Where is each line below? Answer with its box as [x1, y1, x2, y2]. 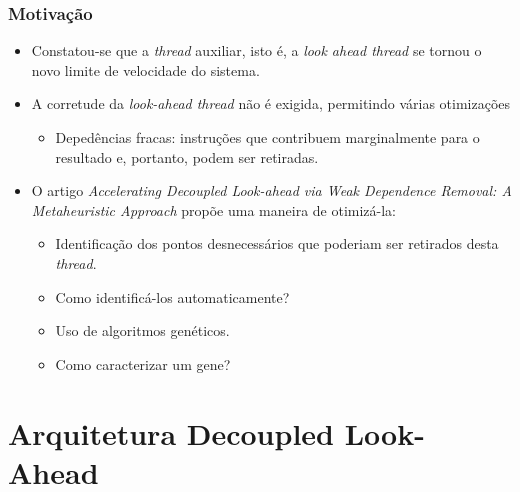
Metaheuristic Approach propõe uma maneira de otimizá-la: [31, 199, 397, 220]
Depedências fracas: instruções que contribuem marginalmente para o [55, 127, 480, 147]
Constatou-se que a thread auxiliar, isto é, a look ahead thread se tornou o [31, 40, 482, 61]
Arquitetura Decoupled [8, 412, 334, 453]
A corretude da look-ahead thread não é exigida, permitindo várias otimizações [31, 93, 511, 114]
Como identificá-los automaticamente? [55, 286, 290, 307]
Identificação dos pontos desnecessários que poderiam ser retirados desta [55, 233, 499, 254]
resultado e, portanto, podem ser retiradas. [55, 146, 319, 167]
